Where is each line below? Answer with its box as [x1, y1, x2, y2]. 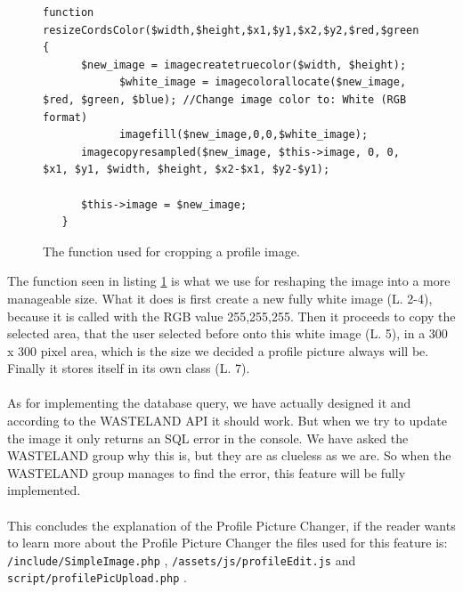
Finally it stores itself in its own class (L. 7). [7, 359, 250, 377]
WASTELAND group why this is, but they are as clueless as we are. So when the [7, 446, 451, 465]
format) [43, 110, 88, 124]
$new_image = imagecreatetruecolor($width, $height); [80, 58, 407, 71]
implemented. [7, 481, 81, 499]
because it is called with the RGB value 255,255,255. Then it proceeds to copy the [7, 306, 456, 325]
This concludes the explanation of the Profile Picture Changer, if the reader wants [7, 515, 456, 534]
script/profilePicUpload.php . [7, 568, 187, 587]
